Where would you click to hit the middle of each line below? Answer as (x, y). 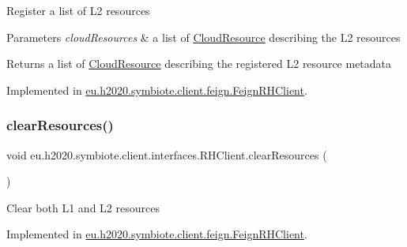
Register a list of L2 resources (78, 10)
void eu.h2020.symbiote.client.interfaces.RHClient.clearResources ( (167, 154)
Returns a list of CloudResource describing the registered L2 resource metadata (199, 64)
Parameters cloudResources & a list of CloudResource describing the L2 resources (203, 37)
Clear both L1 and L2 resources (83, 207)
